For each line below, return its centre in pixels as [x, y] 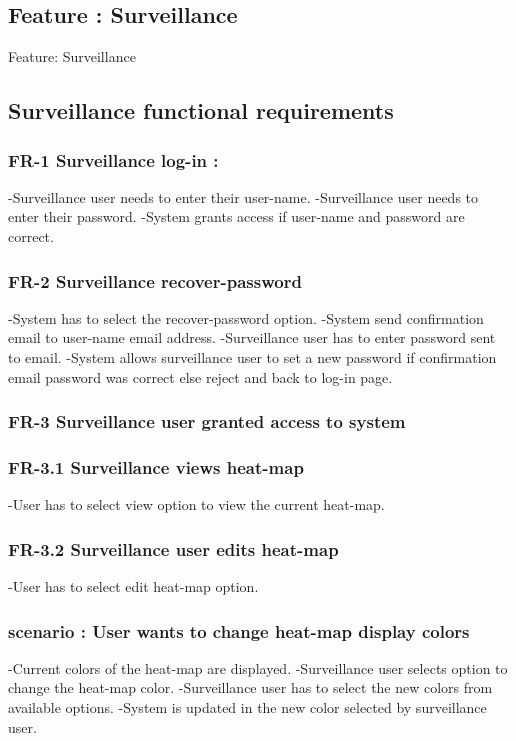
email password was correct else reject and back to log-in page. [200, 376]
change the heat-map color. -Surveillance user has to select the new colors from [250, 687]
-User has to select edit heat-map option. [133, 586]
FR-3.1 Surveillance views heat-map [156, 466]
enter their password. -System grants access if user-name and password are [236, 216]
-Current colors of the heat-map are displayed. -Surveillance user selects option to [258, 667]
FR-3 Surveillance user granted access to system [207, 421]
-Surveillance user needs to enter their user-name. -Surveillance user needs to [243, 196]
